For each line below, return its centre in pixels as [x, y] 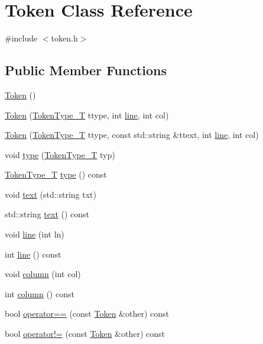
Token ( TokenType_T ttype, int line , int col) [87, 115]
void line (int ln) [35, 234]
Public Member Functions [86, 70]
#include [21, 38]
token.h [64, 38]
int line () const [33, 254]
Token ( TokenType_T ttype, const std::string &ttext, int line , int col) [132, 135]
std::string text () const [47, 214]
